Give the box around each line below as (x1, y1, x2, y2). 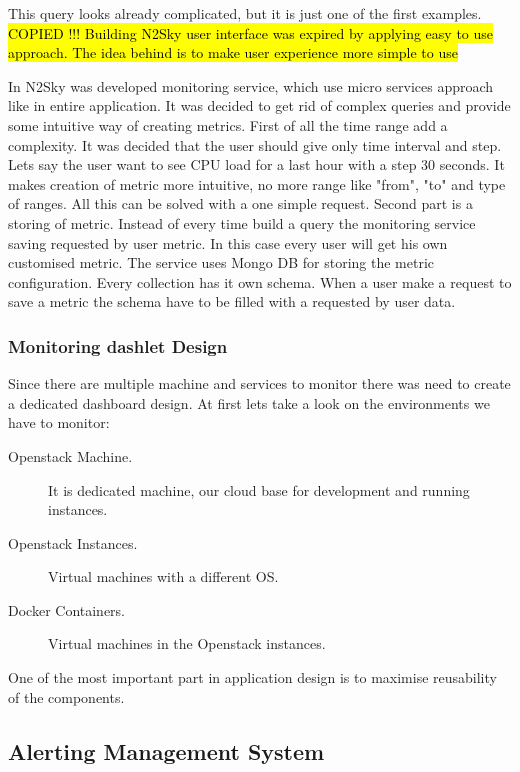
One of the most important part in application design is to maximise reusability (8, 667, 497, 688)
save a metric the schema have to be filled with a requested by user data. (8, 291, 456, 312)
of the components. (8, 686, 125, 707)
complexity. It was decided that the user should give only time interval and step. (8, 134, 502, 155)
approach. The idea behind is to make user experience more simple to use (8, 42, 458, 63)
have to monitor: (8, 412, 110, 433)
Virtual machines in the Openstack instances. (48, 633, 326, 654)
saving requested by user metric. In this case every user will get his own (8, 232, 448, 253)
